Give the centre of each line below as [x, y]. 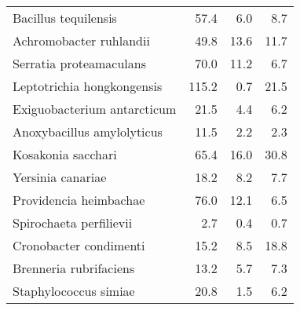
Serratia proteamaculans [80, 63]
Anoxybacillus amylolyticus [88, 131]
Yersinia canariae [60, 177]
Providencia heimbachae [79, 200]
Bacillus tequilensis [65, 18]
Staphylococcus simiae [74, 291]
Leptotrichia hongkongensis [88, 86]
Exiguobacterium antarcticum [95, 109]
